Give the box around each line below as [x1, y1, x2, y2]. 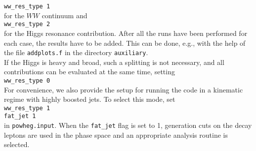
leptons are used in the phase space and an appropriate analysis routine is [4, 129, 228, 140]
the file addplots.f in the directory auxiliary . [4, 47, 148, 58]
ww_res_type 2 [4, 21, 50, 28]
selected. [4, 139, 30, 150]
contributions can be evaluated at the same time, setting [4, 66, 175, 77]
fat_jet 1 [4, 113, 36, 120]
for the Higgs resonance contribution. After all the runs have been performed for [4, 28, 248, 38]
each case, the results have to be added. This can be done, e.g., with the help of [4, 37, 246, 48]
